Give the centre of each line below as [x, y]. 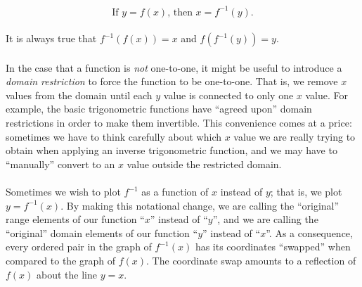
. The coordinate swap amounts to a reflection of [251, 260]
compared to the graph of [61, 260]
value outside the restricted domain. [204, 164]
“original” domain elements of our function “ [102, 232]
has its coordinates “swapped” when [273, 247]
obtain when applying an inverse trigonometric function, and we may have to [172, 150]
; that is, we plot [306, 192]
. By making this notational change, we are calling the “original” [200, 205]
